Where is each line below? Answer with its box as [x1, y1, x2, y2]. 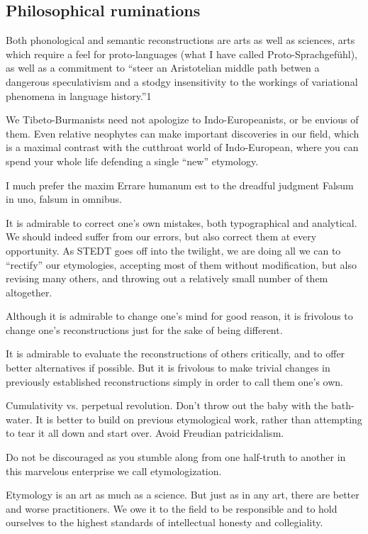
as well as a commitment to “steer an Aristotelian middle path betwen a [6, 60, 320, 75]
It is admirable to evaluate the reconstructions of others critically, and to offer [6, 346, 345, 361]
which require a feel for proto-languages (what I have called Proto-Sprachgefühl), [6, 46, 357, 61]
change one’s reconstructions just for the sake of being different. [6, 322, 283, 337]
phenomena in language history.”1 [6, 88, 152, 103]
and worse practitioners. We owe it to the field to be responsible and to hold [6, 501, 338, 516]
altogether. [6, 284, 52, 299]
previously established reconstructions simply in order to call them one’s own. [6, 374, 343, 389]
